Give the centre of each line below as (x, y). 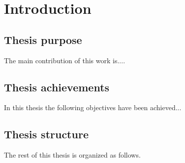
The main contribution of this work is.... (65, 60)
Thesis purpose (43, 39)
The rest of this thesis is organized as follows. (72, 155)
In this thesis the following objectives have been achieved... (93, 107)
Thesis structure (46, 134)
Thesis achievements (57, 87)
